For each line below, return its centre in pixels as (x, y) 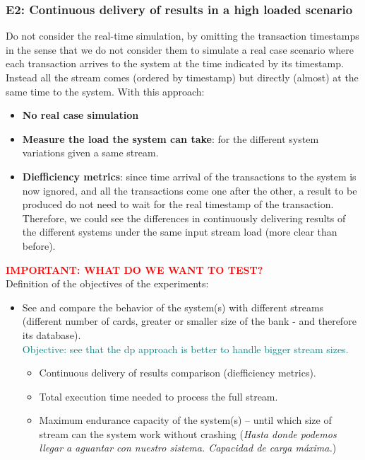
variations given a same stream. (90, 153)
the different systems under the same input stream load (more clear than (180, 232)
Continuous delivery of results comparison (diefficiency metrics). (178, 373)
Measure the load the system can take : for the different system (170, 138)
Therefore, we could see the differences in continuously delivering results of (184, 218)
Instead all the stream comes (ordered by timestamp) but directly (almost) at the (182, 77)
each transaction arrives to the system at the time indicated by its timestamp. (175, 63)
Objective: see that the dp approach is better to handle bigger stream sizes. (185, 349)
